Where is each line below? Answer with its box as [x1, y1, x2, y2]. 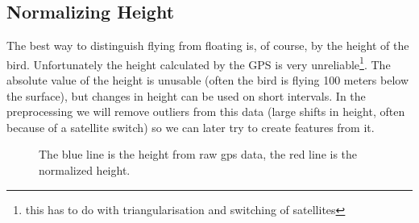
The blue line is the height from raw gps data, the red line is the [39, 146, 358, 163]
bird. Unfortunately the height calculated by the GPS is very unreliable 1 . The [6, 53, 391, 72]
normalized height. [39, 162, 131, 179]
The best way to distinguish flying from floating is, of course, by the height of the [6, 37, 409, 54]
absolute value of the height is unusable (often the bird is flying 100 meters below [6, 72, 409, 89]
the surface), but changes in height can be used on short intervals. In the [6, 87, 366, 104]
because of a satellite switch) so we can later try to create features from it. [6, 118, 375, 135]
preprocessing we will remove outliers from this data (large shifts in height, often [6, 103, 405, 120]
